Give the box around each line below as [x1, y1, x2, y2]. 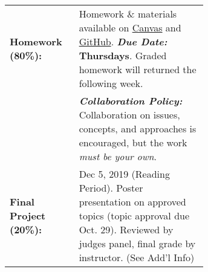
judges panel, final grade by [79, 236, 196, 250]
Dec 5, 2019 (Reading [79, 167, 170, 181]
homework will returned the [79, 62, 197, 76]
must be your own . [79, 149, 157, 163]
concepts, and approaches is [79, 121, 197, 135]
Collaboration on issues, [79, 108, 180, 121]
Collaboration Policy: [79, 94, 183, 108]
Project [10, 209, 46, 222]
